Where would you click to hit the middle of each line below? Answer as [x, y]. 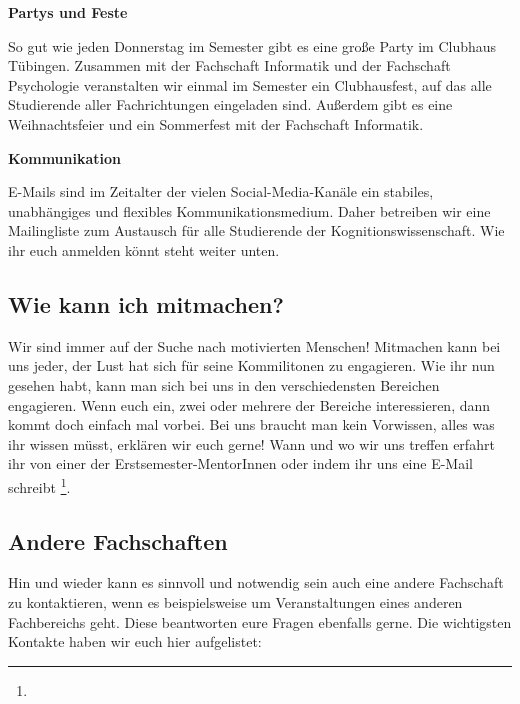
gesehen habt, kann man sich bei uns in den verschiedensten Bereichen [224, 384]
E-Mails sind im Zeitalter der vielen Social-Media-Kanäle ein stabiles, [221, 191]
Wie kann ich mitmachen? [146, 303]
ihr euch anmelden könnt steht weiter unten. [144, 249]
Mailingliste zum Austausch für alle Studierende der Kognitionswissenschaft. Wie [256, 230]
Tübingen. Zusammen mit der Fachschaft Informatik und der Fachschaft [229, 65]
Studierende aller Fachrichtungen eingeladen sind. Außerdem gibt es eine [230, 104]
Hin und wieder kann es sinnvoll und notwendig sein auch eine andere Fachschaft [256, 582]
